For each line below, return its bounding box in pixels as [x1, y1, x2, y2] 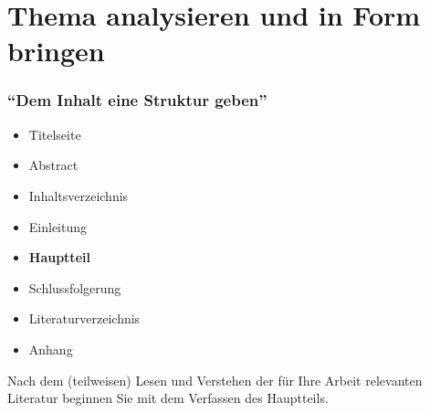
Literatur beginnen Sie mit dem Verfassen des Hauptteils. [7, 388, 329, 408]
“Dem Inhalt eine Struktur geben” [7, 89, 267, 111]
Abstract [28, 155, 79, 175]
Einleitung [28, 217, 88, 236]
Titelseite [28, 124, 81, 143]
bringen [7, 32, 105, 69]
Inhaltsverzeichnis [28, 185, 129, 205]
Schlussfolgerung [28, 278, 121, 297]
